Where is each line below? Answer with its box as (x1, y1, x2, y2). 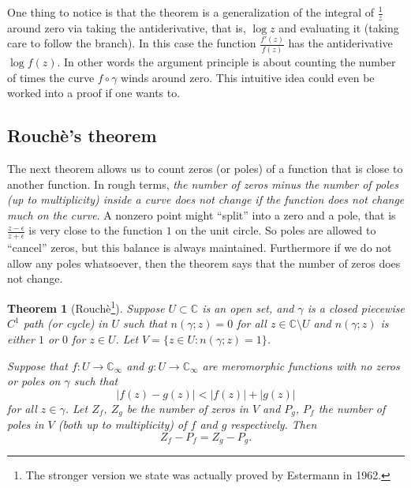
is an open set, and (202, 299, 294, 316)
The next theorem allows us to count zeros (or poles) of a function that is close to (7, 160, 403, 177)
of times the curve (7, 69, 95, 85)
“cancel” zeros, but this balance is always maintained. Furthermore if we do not (7, 239, 392, 256)
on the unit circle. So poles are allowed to (175, 222, 376, 238)
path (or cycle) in (23, 315, 108, 332)
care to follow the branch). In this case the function (7, 35, 256, 51)
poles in (7, 416, 44, 433)
